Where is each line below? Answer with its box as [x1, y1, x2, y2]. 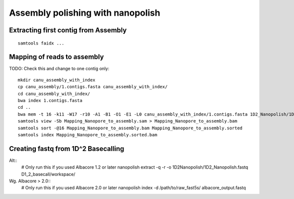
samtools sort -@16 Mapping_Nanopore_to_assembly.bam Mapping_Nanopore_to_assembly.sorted [18, 125, 243, 131]
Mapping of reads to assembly [9, 53, 104, 61]
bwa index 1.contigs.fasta [18, 98, 83, 103]
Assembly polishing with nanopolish [9, 7, 160, 18]
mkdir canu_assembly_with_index [18, 77, 96, 83]
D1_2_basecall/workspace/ [21, 171, 75, 177]
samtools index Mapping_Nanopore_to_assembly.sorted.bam [18, 132, 158, 137]
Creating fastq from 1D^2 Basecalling [9, 145, 124, 153]
